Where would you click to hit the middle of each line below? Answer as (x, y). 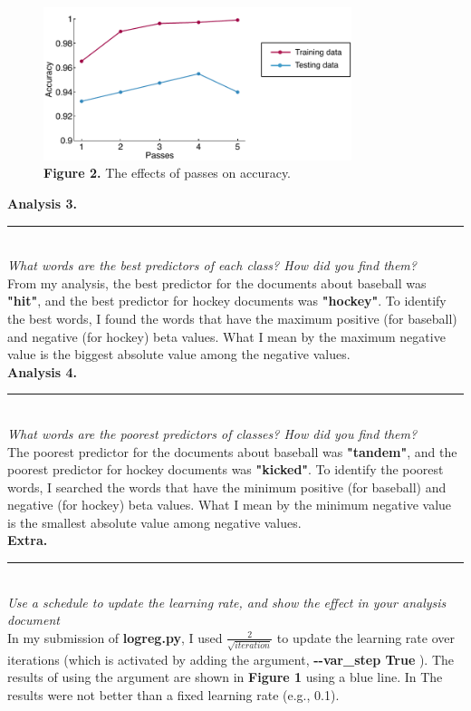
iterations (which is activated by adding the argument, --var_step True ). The (231, 659)
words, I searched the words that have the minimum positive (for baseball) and (227, 487)
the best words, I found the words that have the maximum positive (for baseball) (232, 318)
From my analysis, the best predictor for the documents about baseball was (217, 282)
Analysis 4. (42, 371)
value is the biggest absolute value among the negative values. (179, 354)
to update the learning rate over (365, 637)
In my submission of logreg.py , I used (115, 637)
